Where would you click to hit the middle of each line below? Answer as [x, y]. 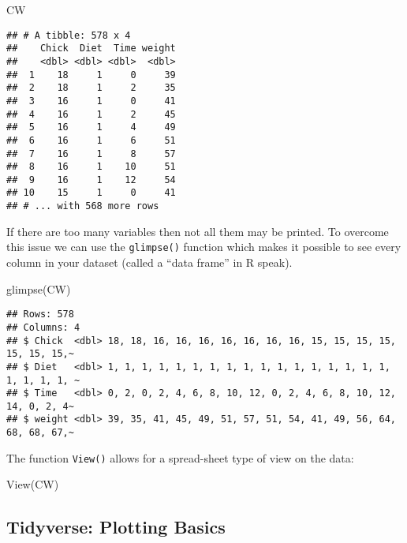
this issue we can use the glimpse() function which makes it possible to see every [204, 247]
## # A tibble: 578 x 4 [69, 35]
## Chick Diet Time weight [91, 49]
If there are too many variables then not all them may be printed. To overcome [198, 231]
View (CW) [33, 484]
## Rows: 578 [40, 315]
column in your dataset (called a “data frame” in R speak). [149, 262]
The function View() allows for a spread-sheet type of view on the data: [180, 457]
